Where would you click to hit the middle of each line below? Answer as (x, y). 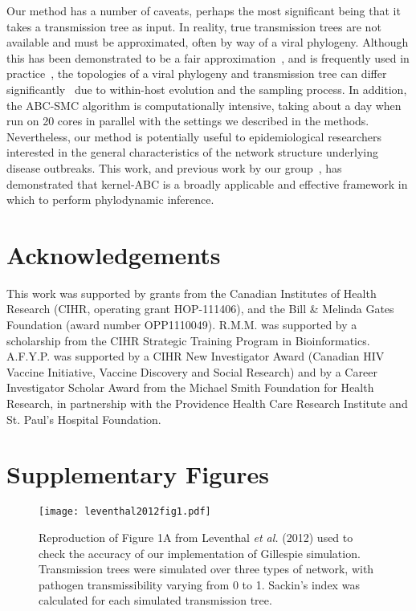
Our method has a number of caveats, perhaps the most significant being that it (204, 10)
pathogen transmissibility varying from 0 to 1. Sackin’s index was (199, 584)
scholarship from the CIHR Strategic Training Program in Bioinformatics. (188, 340)
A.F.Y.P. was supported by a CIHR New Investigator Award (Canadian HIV (196, 356)
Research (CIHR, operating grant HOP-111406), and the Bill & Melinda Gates (200, 309)
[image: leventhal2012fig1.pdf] (125, 512)
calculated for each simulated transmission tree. (155, 600)
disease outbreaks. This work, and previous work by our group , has (174, 167)
